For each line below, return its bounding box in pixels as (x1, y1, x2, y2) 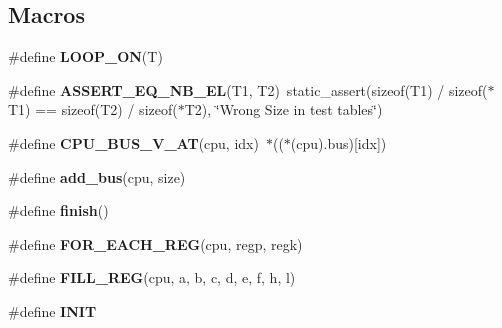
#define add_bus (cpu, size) (8, 166, 186, 187)
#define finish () (8, 200, 109, 221)
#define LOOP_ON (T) (8, 46, 163, 67)
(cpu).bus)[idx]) (290, 132, 387, 153)
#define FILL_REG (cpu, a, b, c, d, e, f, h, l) (8, 267, 296, 288)
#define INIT (8, 300, 97, 321)
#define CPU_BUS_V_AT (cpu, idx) (8, 132, 259, 153)
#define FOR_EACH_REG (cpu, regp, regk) (8, 233, 303, 254)
